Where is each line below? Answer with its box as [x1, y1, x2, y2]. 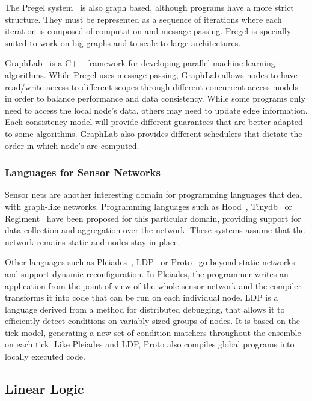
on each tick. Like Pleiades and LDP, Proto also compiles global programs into [5, 338, 295, 350]
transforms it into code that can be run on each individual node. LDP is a [5, 291, 278, 304]
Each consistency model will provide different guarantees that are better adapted [5, 115, 303, 128]
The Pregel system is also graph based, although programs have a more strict [5, 1, 294, 13]
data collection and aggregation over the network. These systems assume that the [5, 224, 305, 236]
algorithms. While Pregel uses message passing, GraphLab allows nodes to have [5, 68, 298, 81]
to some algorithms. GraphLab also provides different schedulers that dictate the [5, 127, 302, 139]
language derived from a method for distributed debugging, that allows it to [5, 302, 285, 315]
